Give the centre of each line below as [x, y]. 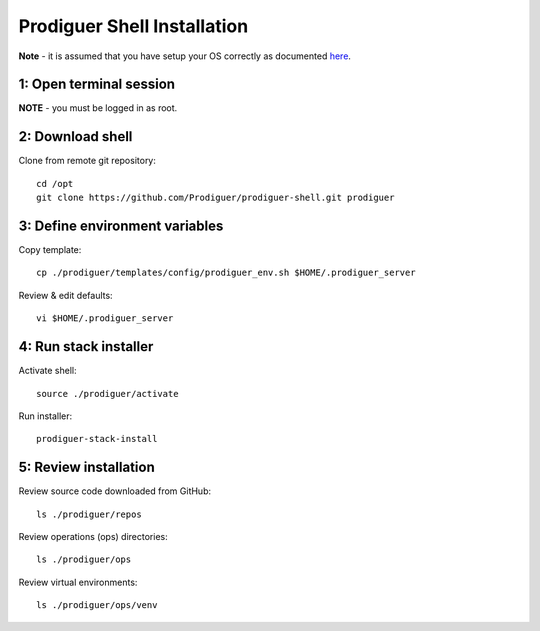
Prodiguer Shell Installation [133, 26]
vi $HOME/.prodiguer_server [105, 318]
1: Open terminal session [96, 84]
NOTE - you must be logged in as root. [98, 108]
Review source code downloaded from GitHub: [115, 491]
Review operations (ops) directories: [93, 536]
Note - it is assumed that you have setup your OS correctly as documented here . [185, 56]
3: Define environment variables [121, 225]
